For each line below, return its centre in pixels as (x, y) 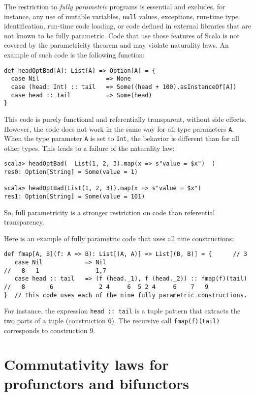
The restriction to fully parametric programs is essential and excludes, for (115, 6)
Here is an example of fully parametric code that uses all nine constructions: (119, 238)
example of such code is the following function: (74, 55)
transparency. (24, 222)
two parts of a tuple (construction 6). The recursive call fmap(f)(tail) (112, 321)
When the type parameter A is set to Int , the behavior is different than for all (122, 138)
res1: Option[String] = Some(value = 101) (75, 197)
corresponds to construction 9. (50, 330)
